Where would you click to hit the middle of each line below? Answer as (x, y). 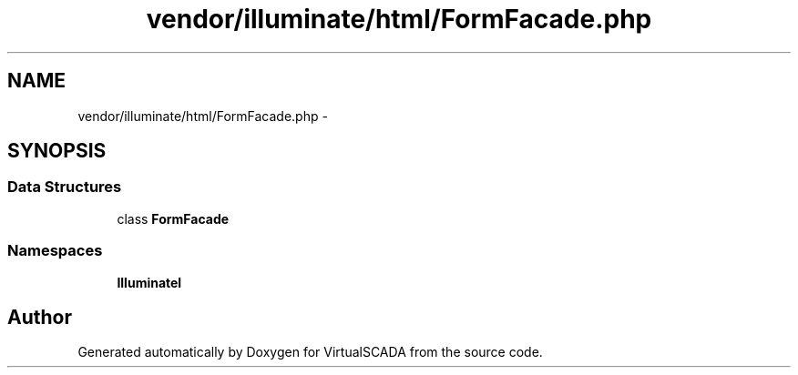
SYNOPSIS (57, 151)
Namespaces (55, 251)
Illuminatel (149, 282)
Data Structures (65, 187)
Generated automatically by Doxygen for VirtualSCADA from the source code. (310, 352)
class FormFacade (173, 218)
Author (40, 317)
